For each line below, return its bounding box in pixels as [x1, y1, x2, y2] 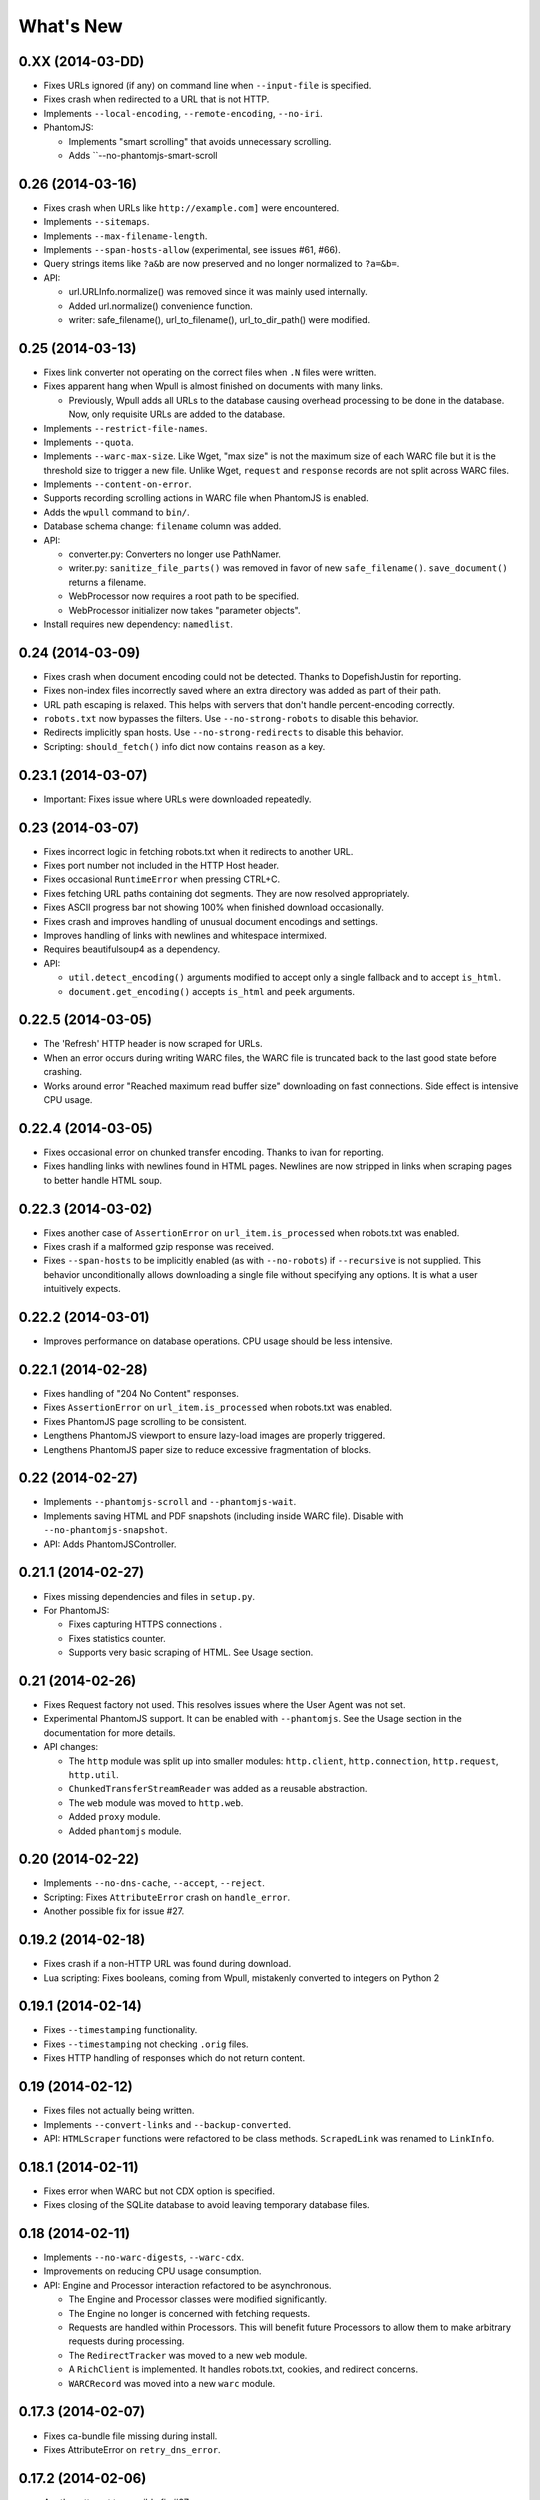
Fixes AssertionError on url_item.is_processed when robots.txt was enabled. [43, 1401, 393, 1414]
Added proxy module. [68, 1811, 161, 1823]
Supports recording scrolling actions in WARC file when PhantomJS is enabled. [43, 492, 369, 504]
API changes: [43, 1741, 99, 1753]
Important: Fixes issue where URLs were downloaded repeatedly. [43, 793, 312, 805]
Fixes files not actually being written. [43, 2105, 195, 2117]
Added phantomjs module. [68, 1825, 182, 1837]
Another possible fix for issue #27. [43, 1905, 185, 1917]
